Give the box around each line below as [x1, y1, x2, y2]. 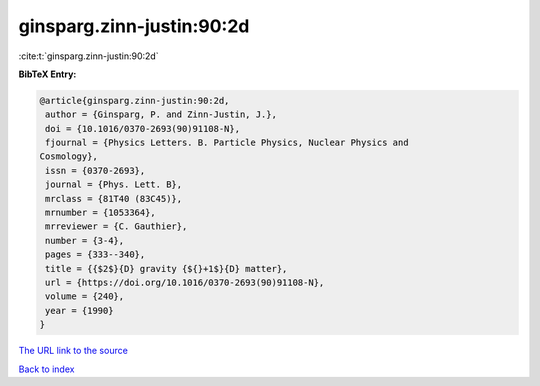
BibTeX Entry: [18, 68, 77, 80]
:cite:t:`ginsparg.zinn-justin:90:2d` [18, 50, 159, 62]
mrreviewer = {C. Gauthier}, [45, 221, 188, 232]
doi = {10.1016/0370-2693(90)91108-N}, [45, 123, 240, 134]
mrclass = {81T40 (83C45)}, [45, 193, 183, 204]
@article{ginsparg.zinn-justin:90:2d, [39, 95, 230, 106]
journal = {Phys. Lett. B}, [45, 179, 183, 190]
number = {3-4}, [45, 235, 125, 246]
